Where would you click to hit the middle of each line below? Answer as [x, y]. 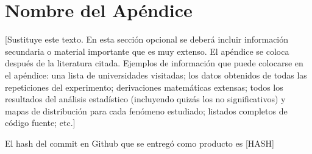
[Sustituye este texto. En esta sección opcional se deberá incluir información [147, 39]
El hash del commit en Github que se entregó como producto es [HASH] [140, 143]
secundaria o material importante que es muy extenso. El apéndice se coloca [147, 51]
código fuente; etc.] [40, 123]
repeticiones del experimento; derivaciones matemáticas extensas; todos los [144, 87]
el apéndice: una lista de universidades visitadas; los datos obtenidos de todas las [156, 75]
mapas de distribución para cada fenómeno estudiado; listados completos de [146, 110]
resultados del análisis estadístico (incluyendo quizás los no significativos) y [145, 99]
